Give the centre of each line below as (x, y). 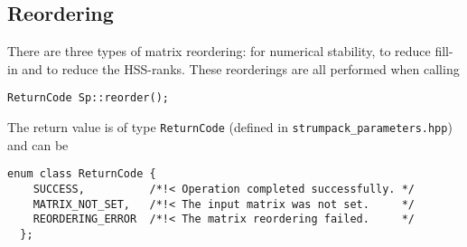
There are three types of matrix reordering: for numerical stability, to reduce (219, 51)
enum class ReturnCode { (82, 174)
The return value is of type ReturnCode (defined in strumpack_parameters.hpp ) (230, 127)
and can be (38, 144)
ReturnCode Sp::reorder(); (88, 98)
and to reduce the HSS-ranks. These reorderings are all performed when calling (241, 68)
